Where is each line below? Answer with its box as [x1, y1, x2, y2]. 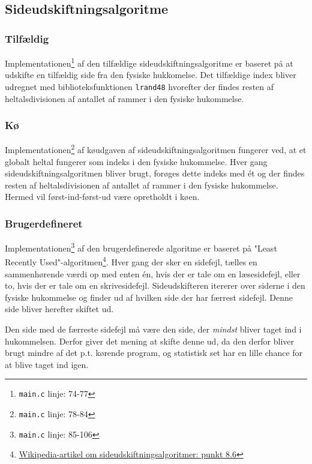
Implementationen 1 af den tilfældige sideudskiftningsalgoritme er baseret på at [5, 55, 293, 69]
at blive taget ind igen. [5, 358, 89, 370]
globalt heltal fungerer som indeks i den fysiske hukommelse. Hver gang [5, 155, 268, 167]
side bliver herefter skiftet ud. [5, 303, 114, 315]
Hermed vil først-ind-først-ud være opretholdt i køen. [5, 190, 200, 203]
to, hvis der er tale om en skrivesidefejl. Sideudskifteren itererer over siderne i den [5, 279, 305, 292]
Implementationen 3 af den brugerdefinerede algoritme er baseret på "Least [5, 240, 277, 254]
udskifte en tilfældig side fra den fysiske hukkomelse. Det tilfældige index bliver [5, 68, 296, 81]
